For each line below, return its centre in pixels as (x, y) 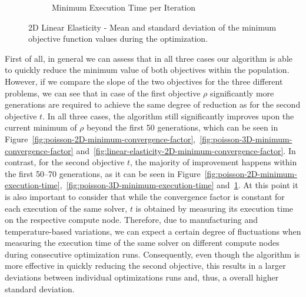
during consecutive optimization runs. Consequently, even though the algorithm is (152, 254)
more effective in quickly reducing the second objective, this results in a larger (145, 266)
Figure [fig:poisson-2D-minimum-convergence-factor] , (100, 139)
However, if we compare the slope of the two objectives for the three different (144, 81)
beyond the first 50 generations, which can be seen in (182, 127)
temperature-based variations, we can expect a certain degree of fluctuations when (153, 231)
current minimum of (41, 127)
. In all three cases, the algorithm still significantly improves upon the (168, 116)
